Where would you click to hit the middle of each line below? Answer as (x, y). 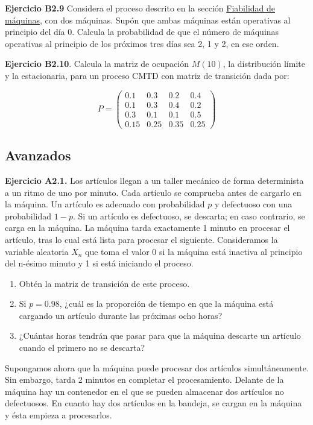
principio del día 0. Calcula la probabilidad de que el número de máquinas (142, 32)
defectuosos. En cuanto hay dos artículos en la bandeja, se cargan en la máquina (153, 403)
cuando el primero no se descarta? (82, 348)
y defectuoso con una (253, 204)
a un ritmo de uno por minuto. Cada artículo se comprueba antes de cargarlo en (153, 192)
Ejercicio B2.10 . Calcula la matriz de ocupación (97, 64)
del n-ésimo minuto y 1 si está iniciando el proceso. (99, 263)
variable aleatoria (37, 251)
